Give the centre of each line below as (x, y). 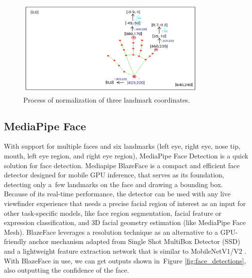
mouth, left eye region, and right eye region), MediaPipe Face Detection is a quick (126, 156)
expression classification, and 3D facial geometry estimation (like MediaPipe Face (125, 222)
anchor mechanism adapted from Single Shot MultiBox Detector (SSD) (134, 241)
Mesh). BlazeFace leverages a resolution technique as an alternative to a (111, 232)
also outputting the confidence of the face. (67, 270)
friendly (15, 241)
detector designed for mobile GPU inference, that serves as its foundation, (114, 175)
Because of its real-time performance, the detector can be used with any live (117, 194)
